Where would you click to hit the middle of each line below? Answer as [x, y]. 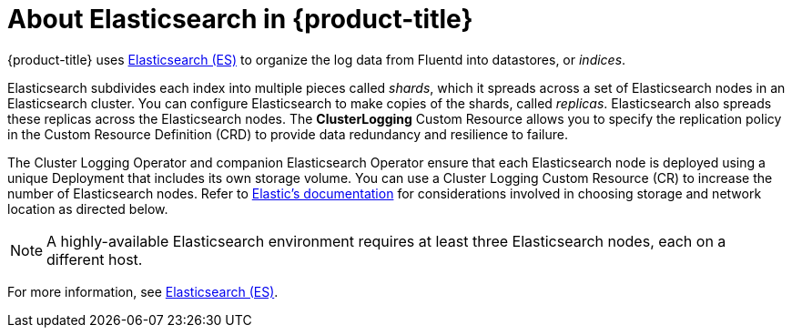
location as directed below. [88, 208]
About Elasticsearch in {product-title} [240, 19]
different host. [95, 259]
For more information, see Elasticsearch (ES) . [143, 291]
